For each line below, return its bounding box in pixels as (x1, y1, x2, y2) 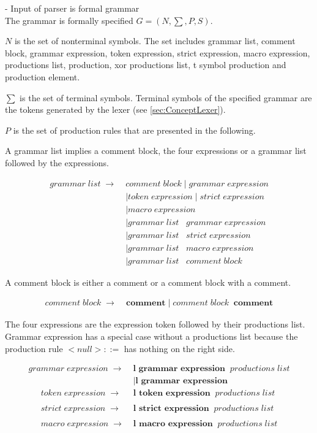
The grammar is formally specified (5, 13, 133, 26)
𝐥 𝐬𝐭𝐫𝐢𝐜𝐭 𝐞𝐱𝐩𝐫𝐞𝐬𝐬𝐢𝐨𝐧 (133, 404, 209, 413)
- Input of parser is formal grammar (5, 2, 140, 14)
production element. (5, 70, 80, 83)
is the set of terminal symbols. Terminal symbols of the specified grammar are (20, 91, 312, 104)
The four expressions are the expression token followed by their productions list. (5, 318, 305, 331)
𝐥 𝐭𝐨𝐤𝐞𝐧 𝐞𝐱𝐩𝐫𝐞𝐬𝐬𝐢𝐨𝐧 (133, 389, 211, 398)
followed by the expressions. (5, 156, 109, 169)
